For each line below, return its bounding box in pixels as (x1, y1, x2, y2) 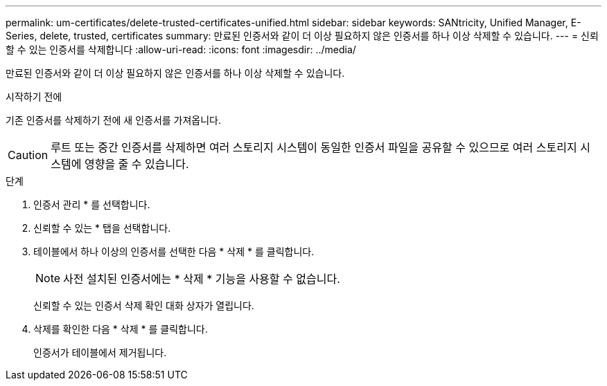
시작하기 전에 (6, 91, 62, 102)
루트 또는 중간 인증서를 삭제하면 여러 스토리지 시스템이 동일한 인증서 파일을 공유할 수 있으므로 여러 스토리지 (51, 140, 577, 154)
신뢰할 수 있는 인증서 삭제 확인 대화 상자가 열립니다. (33, 300, 254, 311)
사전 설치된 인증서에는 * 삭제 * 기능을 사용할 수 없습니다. (63, 272, 340, 286)
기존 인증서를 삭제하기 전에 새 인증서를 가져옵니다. (6, 114, 222, 126)
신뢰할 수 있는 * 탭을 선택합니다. (33, 222, 171, 234)
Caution (8, 148, 49, 162)
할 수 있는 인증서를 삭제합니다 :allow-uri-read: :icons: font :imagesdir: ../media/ (6, 44, 356, 55)
